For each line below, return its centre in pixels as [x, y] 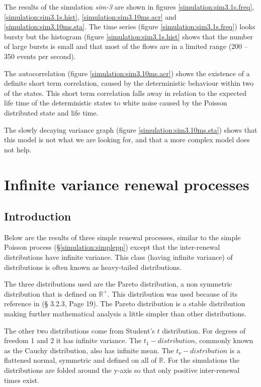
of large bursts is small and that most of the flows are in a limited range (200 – [126, 46]
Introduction [38, 216]
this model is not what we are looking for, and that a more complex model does [127, 140]
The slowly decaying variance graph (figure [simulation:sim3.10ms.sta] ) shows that [131, 129]
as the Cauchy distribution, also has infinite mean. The [89, 350]
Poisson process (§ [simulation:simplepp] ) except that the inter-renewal [112, 247]
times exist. [22, 380]
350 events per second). [40, 56]
